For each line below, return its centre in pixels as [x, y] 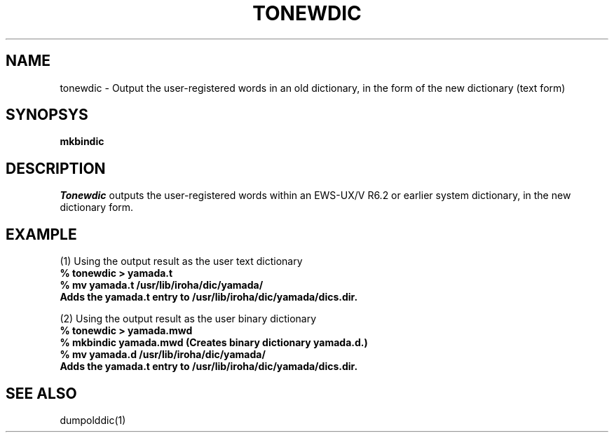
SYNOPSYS [47, 115]
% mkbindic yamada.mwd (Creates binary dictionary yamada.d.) [214, 343]
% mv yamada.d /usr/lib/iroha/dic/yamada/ [163, 355]
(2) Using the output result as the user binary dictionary [188, 319]
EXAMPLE [41, 234]
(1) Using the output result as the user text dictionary [181, 261]
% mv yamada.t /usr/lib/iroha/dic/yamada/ [162, 285]
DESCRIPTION [56, 168]
